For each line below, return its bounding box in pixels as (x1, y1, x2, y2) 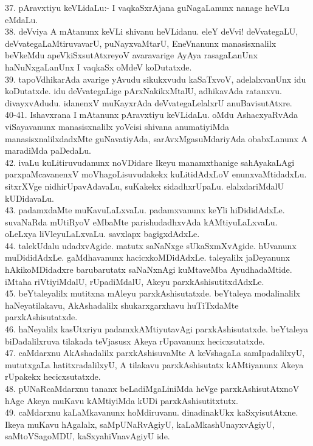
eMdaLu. (5, 13, 38, 26)
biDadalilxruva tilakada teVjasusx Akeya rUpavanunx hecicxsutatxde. (5, 334, 265, 347)
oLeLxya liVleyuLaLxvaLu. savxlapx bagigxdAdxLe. (5, 227, 200, 240)
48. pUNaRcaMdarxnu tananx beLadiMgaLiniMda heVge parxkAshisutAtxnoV (5, 382, 300, 394)
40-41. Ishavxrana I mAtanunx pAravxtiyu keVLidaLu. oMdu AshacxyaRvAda (5, 108, 298, 121)
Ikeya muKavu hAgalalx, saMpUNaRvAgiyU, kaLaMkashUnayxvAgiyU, (5, 417, 275, 430)
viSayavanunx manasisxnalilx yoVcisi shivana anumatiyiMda (5, 120, 230, 132)
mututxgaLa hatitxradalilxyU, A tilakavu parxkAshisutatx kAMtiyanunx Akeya (5, 358, 304, 371)
